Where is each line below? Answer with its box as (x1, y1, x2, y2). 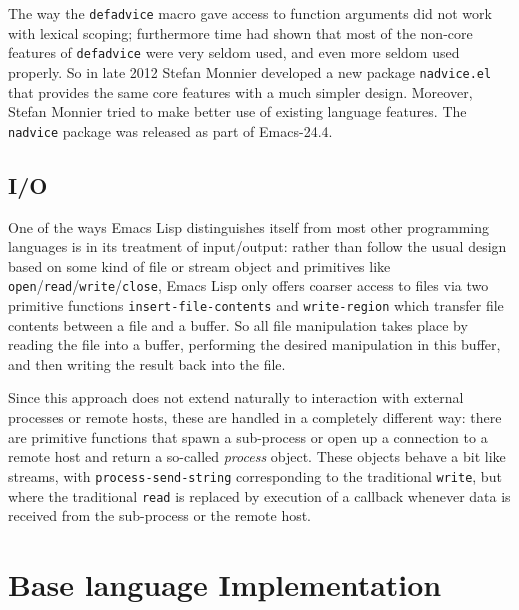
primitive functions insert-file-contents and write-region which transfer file (8, 295, 504, 316)
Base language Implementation (8, 563, 442, 604)
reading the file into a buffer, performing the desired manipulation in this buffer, (8, 334, 501, 355)
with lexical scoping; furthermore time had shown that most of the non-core (8, 22, 473, 43)
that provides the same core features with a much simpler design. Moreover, (8, 81, 473, 102)
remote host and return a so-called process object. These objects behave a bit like (8, 446, 506, 467)
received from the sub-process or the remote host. (8, 505, 312, 526)
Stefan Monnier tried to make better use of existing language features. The (8, 101, 467, 122)
